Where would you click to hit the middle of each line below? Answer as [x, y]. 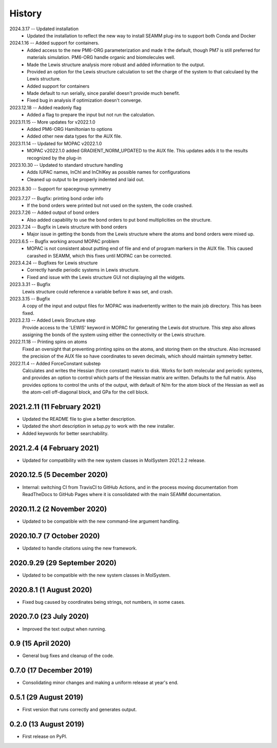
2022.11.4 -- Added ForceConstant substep [55, 363]
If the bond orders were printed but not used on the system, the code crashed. [110, 205]
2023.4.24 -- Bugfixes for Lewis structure [54, 263]
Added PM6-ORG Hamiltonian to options [70, 129]
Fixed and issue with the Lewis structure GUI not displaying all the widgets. [106, 277]
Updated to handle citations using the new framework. [80, 548]
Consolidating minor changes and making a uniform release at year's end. [101, 683]
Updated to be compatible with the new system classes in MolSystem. [96, 575]
